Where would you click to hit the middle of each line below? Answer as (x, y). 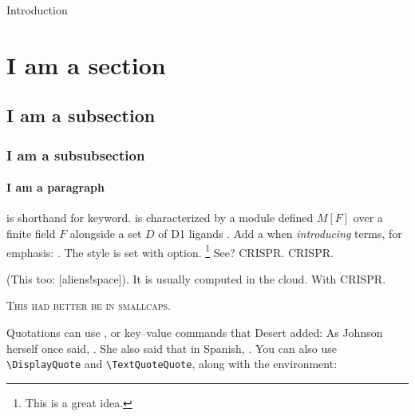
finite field (31, 233)
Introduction (37, 10)
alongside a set (106, 233)
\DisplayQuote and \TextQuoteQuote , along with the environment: (172, 364)
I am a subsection (81, 115)
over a (368, 218)
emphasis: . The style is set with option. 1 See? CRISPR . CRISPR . (170, 251)
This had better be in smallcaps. (89, 305)
